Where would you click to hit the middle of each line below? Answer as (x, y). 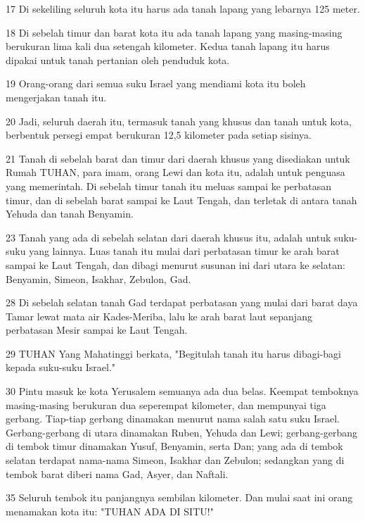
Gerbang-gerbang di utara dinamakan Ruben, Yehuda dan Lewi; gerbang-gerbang (182, 432)
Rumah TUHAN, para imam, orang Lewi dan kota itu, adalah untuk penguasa (175, 172)
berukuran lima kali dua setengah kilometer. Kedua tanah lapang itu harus (168, 46)
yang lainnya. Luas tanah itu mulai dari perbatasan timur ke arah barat (184, 251)
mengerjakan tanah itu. (56, 97)
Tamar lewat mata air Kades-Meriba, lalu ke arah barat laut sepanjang (159, 316)
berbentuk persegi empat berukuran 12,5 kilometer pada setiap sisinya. (159, 135)
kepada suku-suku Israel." (61, 367)
